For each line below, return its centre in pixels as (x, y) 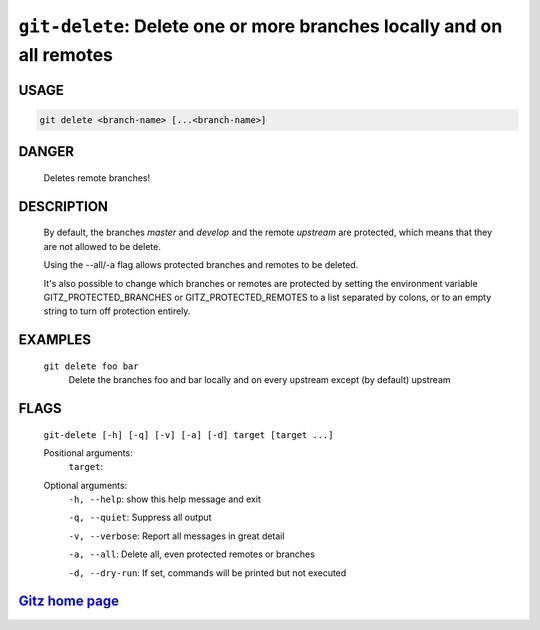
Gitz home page (69, 601)
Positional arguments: (88, 452)
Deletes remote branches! (96, 177)
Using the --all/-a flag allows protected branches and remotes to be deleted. (201, 265)
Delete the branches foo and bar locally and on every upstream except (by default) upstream (259, 380)
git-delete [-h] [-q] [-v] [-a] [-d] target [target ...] (188, 434)
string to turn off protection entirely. (117, 311)
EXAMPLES (55, 340)
